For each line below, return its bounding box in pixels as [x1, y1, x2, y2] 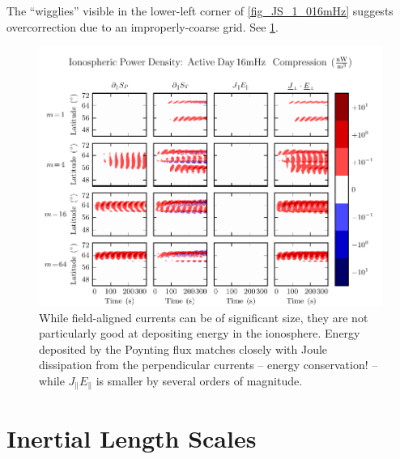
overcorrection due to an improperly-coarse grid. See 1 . [6, 18, 279, 35]
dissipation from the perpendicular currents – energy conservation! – [39, 356, 378, 373]
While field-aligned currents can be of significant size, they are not [39, 308, 368, 325]
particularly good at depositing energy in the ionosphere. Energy [39, 325, 360, 342]
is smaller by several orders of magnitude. [96, 372, 303, 389]
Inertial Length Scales [6, 421, 257, 454]
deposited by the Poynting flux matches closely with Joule [39, 340, 328, 357]
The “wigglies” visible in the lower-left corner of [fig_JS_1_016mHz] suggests [6, 2, 394, 19]
